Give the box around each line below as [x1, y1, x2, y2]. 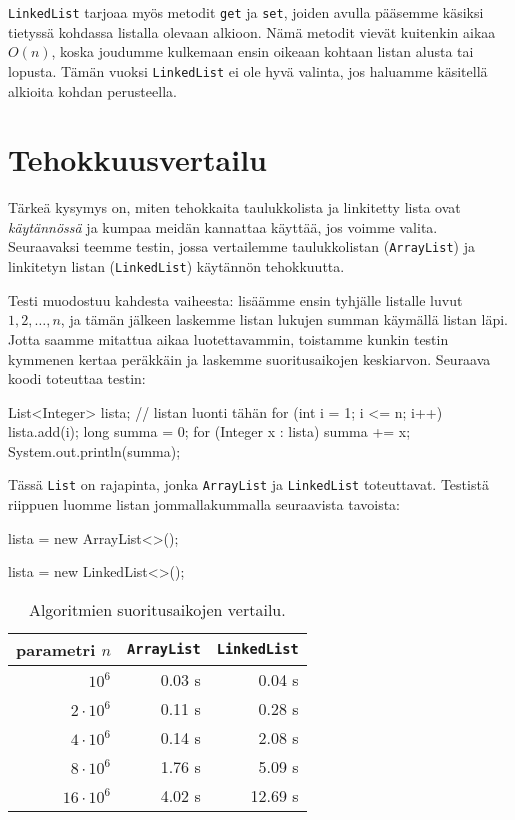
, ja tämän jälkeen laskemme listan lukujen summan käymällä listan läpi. [60, 309, 508, 330]
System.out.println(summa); [8, 440, 181, 461]
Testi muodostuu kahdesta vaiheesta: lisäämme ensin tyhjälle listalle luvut [8, 289, 463, 310]
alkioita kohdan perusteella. [8, 80, 177, 101]
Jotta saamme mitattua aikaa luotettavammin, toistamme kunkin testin [8, 328, 449, 349]
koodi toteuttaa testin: [8, 368, 146, 389]
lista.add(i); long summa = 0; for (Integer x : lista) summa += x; [8, 421, 411, 442]
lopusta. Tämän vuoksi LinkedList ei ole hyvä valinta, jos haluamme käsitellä [8, 60, 488, 81]
